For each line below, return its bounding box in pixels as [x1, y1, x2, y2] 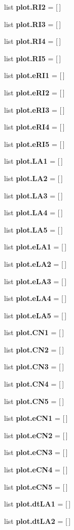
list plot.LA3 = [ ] [4, 190, 63, 200]
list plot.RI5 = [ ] [4, 53, 61, 63]
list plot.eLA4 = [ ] [4, 293, 67, 304]
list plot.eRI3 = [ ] [4, 104, 65, 115]
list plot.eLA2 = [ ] [4, 258, 67, 269]
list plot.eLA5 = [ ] [4, 310, 67, 320]
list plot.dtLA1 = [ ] [4, 498, 71, 509]
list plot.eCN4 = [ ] [4, 464, 68, 475]
